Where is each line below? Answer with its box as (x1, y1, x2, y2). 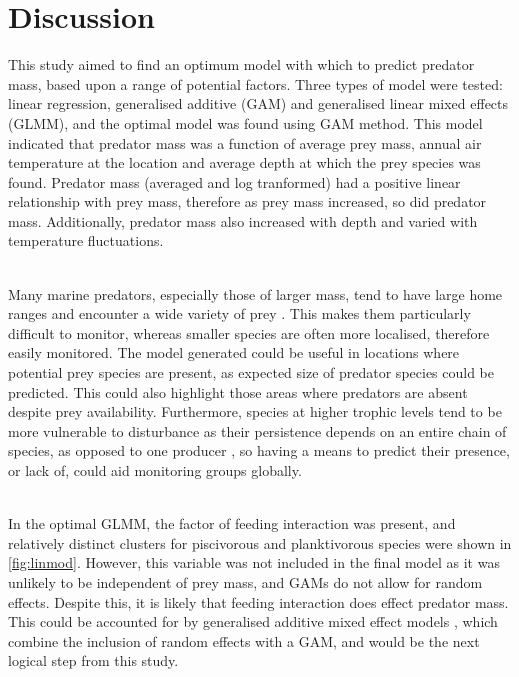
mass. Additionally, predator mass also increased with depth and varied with (8, 210, 478, 231)
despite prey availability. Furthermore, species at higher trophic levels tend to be (8, 401, 502, 422)
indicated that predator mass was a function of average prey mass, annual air (8, 132, 482, 153)
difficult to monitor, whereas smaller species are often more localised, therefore (8, 322, 490, 343)
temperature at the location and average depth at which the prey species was (8, 152, 481, 173)
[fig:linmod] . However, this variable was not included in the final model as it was (8, 552, 500, 573)
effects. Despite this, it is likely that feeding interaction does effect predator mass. (8, 591, 509, 612)
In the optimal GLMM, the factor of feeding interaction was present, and (8, 513, 456, 534)
